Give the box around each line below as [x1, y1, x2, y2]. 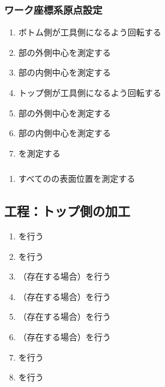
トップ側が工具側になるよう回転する [18, 86, 161, 98]
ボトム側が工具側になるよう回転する [18, 26, 161, 38]
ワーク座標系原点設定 [4, 2, 103, 17]
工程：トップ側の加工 [4, 202, 130, 220]
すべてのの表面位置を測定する [18, 172, 136, 185]
